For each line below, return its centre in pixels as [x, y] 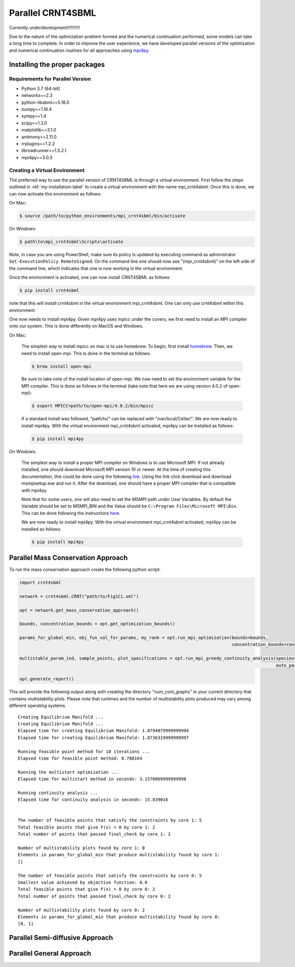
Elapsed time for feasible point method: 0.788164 [80, 758]
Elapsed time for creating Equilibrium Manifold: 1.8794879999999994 [103, 731]
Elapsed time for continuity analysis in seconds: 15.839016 [93, 800]
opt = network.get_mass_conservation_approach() [79, 610]
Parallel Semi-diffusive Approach [61, 938]
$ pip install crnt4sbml [49, 290]
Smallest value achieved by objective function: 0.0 [83, 882]
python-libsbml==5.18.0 [45, 102]
